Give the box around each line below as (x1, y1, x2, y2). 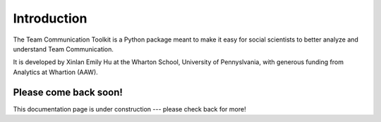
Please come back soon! (13, 86, 123, 98)
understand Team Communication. (13, 44, 114, 53)
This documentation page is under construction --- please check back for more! (13, 104, 246, 113)
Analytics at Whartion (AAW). (13, 68, 98, 76)
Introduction (13, 11, 87, 26)
